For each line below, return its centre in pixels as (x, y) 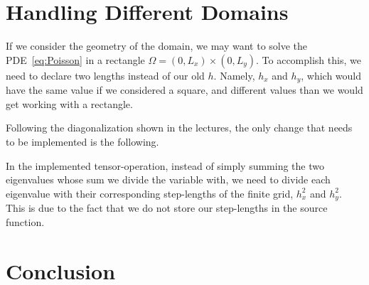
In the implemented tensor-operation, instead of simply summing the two (165, 165)
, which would (331, 75)
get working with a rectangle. (69, 103)
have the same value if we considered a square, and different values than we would (184, 90)
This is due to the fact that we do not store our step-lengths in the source (167, 208)
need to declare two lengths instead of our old (105, 75)
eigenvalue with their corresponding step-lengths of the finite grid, (150, 193)
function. (25, 221)
